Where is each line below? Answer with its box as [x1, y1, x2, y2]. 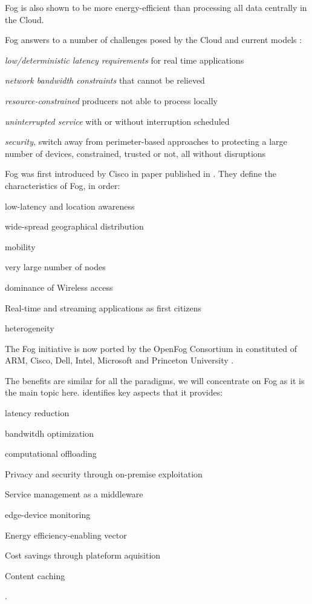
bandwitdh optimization [5, 426, 94, 439]
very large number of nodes [5, 261, 106, 273]
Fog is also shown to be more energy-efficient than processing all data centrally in [5, 1, 307, 13]
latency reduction [5, 407, 70, 419]
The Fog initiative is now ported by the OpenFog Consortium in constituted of [5, 342, 297, 354]
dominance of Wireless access [5, 280, 113, 293]
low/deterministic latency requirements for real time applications [5, 53, 244, 66]
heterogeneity [5, 322, 54, 334]
